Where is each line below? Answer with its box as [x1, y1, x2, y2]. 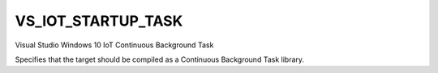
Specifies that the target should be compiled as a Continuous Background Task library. [15, 55, 304, 64]
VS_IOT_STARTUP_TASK [15, 12, 183, 30]
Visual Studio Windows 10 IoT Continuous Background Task [15, 40, 214, 50]
